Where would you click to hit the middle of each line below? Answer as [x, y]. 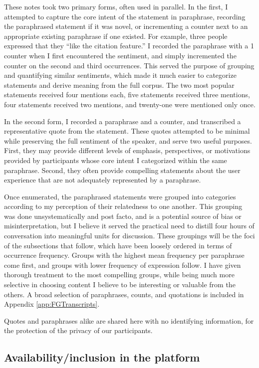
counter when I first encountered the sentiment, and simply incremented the [120, 55]
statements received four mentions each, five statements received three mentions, [127, 94]
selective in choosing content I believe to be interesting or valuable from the [120, 284]
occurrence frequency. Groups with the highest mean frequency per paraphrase [124, 255]
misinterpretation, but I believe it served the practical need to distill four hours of [129, 226]
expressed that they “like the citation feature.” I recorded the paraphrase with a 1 [129, 46]
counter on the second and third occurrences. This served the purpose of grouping [129, 65]
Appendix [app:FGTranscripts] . [52, 304]
